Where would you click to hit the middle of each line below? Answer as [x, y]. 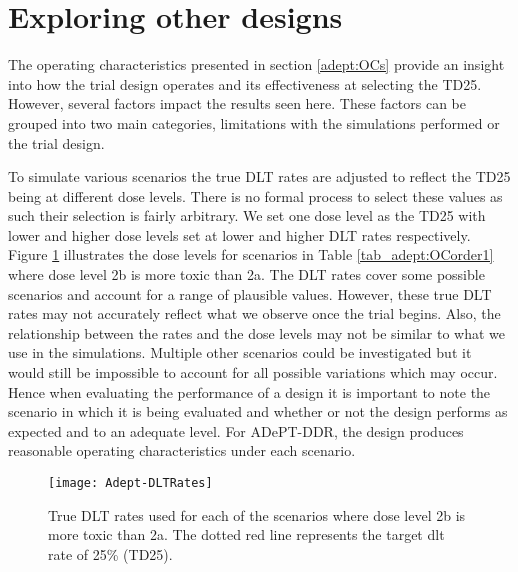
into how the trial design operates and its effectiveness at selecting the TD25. [245, 83]
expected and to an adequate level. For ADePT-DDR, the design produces [236, 430]
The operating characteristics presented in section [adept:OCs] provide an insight [256, 64]
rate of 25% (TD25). [110, 553]
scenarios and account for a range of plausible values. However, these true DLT [250, 293]
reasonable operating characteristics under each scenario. [182, 450]
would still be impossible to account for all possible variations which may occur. [253, 372]
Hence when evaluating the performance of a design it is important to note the [249, 391]
